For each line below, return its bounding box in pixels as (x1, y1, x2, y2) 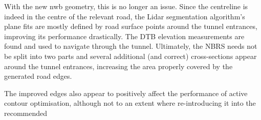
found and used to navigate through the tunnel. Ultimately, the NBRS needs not (4, 41, 257, 51)
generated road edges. (4, 71, 72, 81)
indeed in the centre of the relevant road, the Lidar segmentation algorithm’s (4, 11, 245, 21)
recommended (4, 107, 48, 118)
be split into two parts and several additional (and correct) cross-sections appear (4, 50, 257, 61)
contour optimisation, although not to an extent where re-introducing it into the (4, 98, 256, 108)
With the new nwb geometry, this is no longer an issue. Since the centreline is (4, 1, 248, 11)
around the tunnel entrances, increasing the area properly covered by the (4, 61, 233, 71)
